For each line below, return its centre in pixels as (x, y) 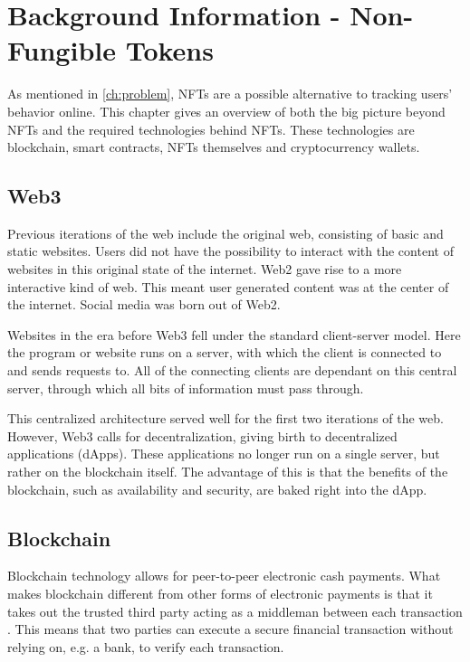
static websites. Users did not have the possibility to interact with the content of (230, 251)
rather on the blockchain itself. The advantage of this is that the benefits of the (228, 472)
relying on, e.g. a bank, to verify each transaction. (146, 646)
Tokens (169, 50)
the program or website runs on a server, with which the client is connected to (225, 352)
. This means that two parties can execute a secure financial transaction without (230, 629)
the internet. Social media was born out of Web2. (144, 304)
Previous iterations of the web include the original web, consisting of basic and (225, 233)
